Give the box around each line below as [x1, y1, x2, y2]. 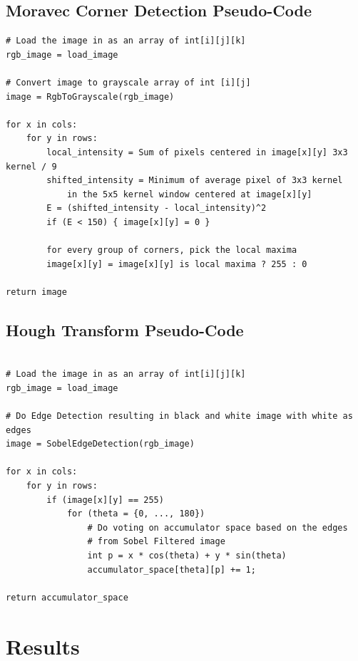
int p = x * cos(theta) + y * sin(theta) [87, 551, 287, 561]
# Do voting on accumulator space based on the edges [87, 522, 348, 533]
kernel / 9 [6, 161, 57, 172]
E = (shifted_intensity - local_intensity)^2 [46, 203, 267, 214]
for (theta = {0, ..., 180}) [66, 509, 205, 519]
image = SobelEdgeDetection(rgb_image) [6, 439, 195, 449]
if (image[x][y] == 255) [46, 494, 164, 505]
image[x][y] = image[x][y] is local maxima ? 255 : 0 [46, 259, 307, 269]
